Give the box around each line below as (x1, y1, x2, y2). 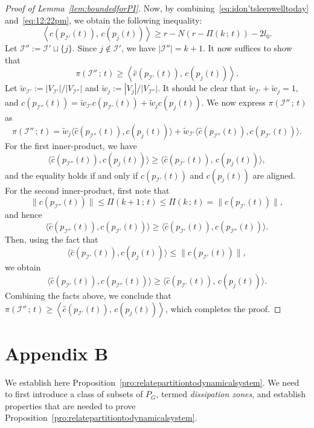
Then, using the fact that (5, 232, 98, 245)
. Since (72, 42, 97, 54)
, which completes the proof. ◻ (165, 302, 281, 315)
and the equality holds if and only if (5, 168, 138, 181)
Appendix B (5, 340, 109, 365)
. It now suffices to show (203, 42, 292, 54)
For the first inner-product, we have (5, 139, 137, 152)
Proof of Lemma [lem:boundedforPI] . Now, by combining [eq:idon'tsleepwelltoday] (5, 2, 309, 14)
